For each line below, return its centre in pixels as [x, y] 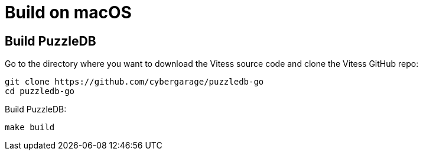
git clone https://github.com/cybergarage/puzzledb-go [134, 82]
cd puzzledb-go [40, 91]
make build [30, 127]
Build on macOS [68, 12]
